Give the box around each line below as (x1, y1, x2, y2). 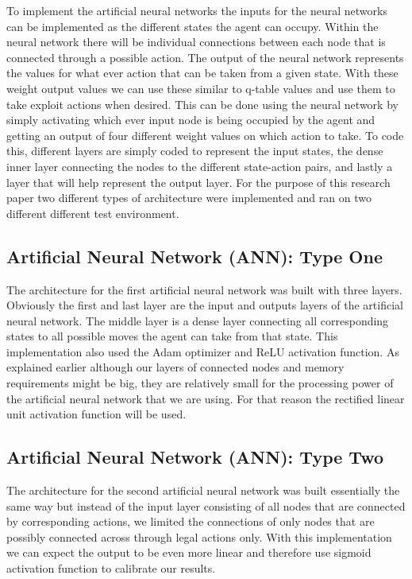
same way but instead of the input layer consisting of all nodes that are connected (6, 497, 406, 514)
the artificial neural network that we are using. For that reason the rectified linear (6, 390, 405, 406)
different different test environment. (6, 204, 179, 221)
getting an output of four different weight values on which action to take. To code (6, 126, 404, 143)
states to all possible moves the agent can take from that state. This (6, 328, 338, 344)
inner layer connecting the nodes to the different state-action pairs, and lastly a (6, 157, 393, 174)
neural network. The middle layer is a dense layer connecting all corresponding (6, 312, 389, 328)
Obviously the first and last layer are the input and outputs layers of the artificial (6, 297, 403, 313)
